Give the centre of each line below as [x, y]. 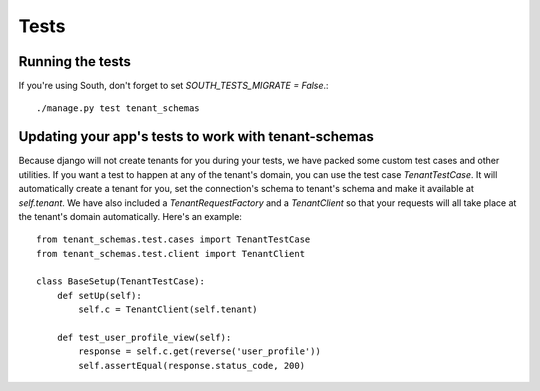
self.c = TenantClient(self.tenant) [168, 309]
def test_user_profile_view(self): [144, 338]
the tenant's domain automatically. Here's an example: [130, 216]
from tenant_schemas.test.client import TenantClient [170, 253]
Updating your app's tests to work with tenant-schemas [196, 136]
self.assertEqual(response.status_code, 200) [191, 365]
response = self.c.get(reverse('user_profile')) [200, 351]
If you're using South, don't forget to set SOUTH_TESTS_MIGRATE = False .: [173, 86]
